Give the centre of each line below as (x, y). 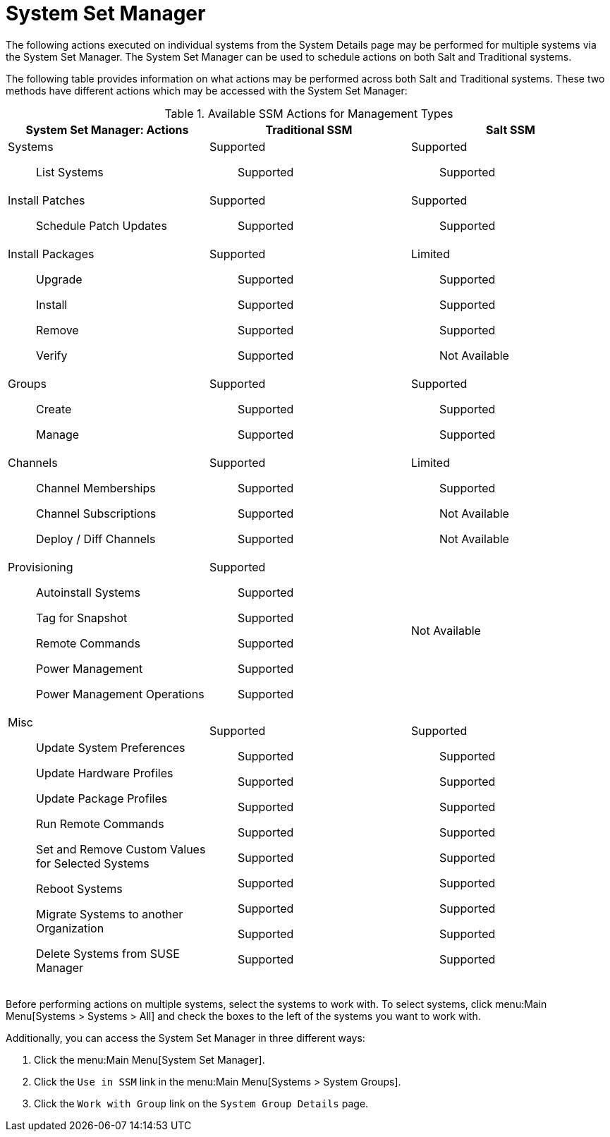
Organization (70, 928)
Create (54, 409)
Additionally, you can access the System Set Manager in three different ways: (185, 1038)
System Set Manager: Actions (107, 129)
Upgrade (59, 279)
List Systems (70, 172)
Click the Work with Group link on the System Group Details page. (201, 1103)
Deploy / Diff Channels (96, 539)
